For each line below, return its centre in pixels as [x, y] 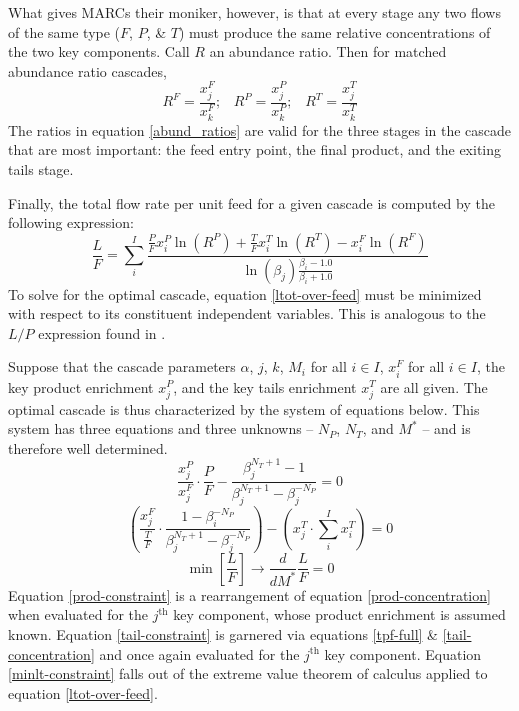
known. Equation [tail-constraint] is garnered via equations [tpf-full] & [223, 634]
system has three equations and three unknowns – [161, 428]
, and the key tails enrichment [265, 386]
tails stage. [41, 168]
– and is [446, 428]
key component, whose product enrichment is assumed [339, 614]
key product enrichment [81, 386]
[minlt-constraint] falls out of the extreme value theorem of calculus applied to [248, 673]
